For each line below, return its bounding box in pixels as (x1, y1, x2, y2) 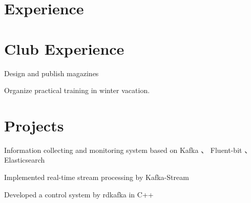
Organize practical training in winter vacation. (4, 85, 150, 96)
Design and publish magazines (4, 67, 99, 78)
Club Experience (4, 38, 124, 59)
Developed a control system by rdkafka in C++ (4, 189, 154, 199)
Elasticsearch (4, 154, 45, 165)
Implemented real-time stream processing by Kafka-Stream (4, 172, 189, 182)
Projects (4, 115, 64, 136)
